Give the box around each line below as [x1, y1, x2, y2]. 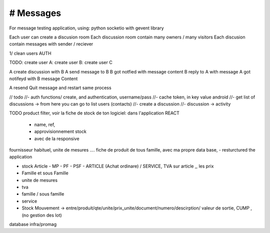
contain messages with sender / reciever [9, 41, 93, 47]
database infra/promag [9, 221, 57, 227]
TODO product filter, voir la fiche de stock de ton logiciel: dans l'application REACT [9, 110, 180, 116]
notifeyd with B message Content [9, 75, 78, 81]
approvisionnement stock [34, 128, 87, 134]
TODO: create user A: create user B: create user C [9, 59, 112, 65]
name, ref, [34, 121, 55, 127]
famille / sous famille [21, 191, 64, 197]
